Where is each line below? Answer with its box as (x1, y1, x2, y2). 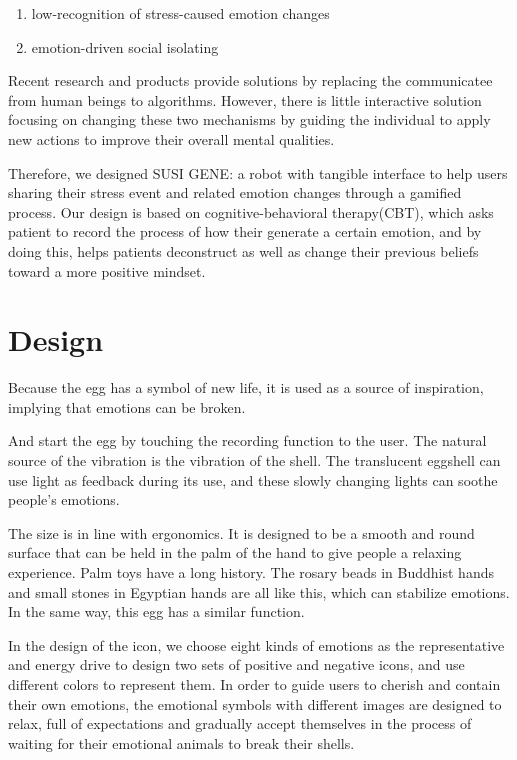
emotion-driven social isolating (31, 36, 219, 57)
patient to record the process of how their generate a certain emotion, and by (8, 221, 482, 242)
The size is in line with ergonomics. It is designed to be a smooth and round (8, 522, 475, 543)
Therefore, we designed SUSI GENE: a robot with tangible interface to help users (8, 162, 508, 183)
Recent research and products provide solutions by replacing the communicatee (8, 70, 493, 91)
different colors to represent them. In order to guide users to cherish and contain (8, 673, 501, 694)
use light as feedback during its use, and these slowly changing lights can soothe (8, 469, 498, 490)
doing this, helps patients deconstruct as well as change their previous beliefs (8, 240, 479, 261)
